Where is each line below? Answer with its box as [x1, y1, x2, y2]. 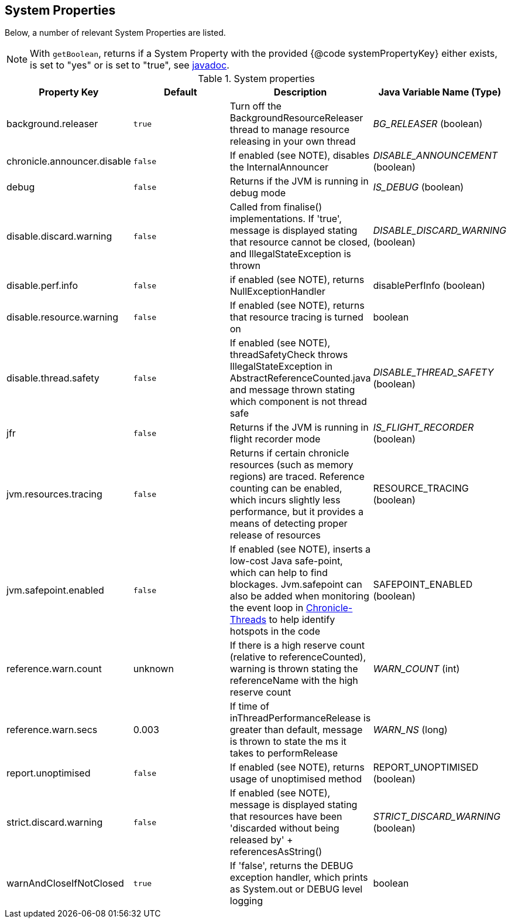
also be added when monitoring [229, 590, 369, 602]
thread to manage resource [229, 124, 350, 136]
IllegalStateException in [229, 360, 333, 373]
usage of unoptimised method [229, 773, 362, 785]
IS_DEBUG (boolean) [373, 181, 464, 193]
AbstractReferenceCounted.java [229, 372, 371, 384]
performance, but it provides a [229, 506, 363, 518]
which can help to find [229, 567, 328, 579]
